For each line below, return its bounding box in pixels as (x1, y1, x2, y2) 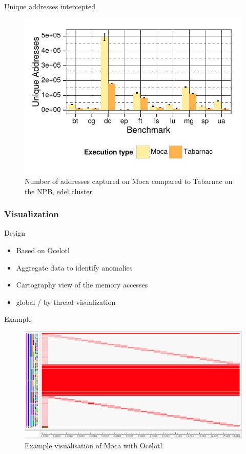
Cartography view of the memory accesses (16, 279, 148, 290)
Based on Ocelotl (16, 245, 70, 256)
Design (4, 228, 26, 238)
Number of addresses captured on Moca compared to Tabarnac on (25, 176, 233, 187)
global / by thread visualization (16, 296, 116, 307)
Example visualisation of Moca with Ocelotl (25, 440, 162, 451)
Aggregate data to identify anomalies (16, 262, 133, 273)
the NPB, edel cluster (25, 185, 92, 196)
